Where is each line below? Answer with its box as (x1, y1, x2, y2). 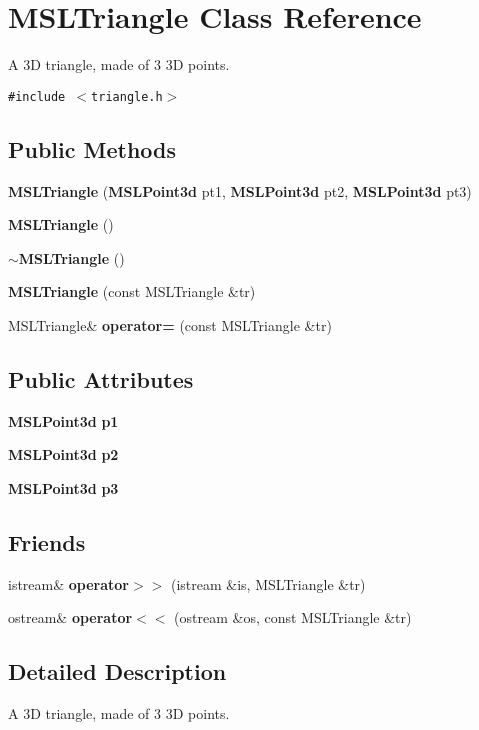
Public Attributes (8, 363, 194, 394)
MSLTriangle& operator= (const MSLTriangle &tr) (8, 314, 332, 335)
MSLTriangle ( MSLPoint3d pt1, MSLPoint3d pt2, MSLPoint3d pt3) (8, 180, 472, 201)
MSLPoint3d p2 (8, 444, 119, 465)
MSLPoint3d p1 (8, 410, 119, 431)
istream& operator (8, 573, 130, 594)
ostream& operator (8, 607, 133, 628)
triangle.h (91, 89, 163, 104)
